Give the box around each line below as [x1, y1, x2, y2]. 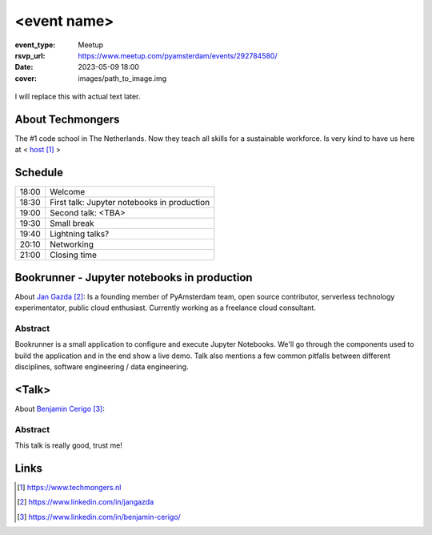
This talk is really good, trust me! [14, 440, 123, 450]
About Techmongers [14, 112, 120, 126]
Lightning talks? [49, 228, 110, 239]
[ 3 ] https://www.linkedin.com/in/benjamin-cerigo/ [17, 512, 182, 521]
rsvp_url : [14, 50, 46, 60]
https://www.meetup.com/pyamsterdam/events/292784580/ [78, 50, 278, 60]
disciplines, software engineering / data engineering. [14, 362, 189, 372]
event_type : [14, 40, 56, 50]
